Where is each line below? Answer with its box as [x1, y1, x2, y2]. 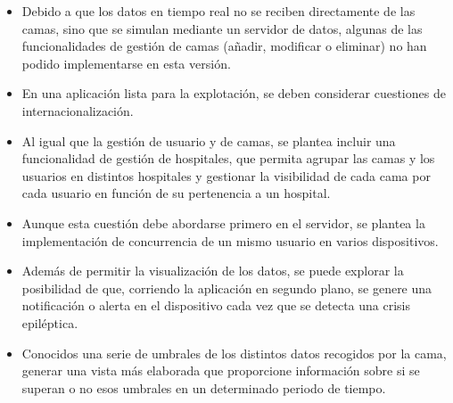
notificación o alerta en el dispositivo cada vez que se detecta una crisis [21, 296, 410, 315]
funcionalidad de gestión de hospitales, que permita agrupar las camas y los [21, 149, 435, 168]
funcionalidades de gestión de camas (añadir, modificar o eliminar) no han [21, 37, 427, 55]
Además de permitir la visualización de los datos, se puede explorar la [21, 261, 404, 280]
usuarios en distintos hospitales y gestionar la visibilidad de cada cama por [21, 166, 431, 185]
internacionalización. [21, 101, 134, 119]
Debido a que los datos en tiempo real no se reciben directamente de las [21, 2, 416, 20]
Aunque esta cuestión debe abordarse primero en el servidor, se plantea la [21, 213, 425, 232]
